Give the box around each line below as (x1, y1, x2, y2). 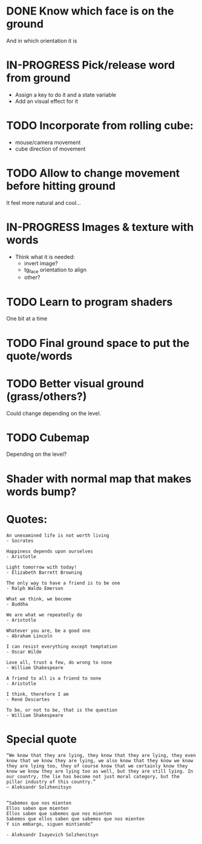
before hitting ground (6, 180, 116, 193)
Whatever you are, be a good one (6, 628, 91, 634)
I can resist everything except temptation (6, 643, 118, 649)
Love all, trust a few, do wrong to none (6, 659, 112, 666)
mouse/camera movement (15, 138, 81, 146)
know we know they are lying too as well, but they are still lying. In (6, 768, 194, 774)
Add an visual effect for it (15, 97, 79, 105)
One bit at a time (6, 315, 48, 322)
